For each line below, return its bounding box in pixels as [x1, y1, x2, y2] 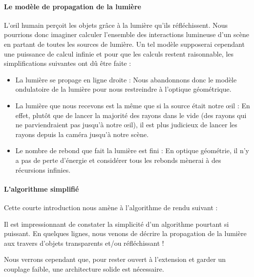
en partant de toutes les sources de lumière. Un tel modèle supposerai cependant [4, 39, 245, 49]
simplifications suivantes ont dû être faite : [4, 58, 131, 68]
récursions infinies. [15, 164, 71, 175]
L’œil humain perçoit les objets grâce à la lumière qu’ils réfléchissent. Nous [4, 20, 228, 30]
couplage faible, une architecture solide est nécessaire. [4, 263, 164, 274]
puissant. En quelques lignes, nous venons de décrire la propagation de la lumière [4, 228, 247, 238]
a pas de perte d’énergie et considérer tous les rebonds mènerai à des [15, 155, 221, 165]
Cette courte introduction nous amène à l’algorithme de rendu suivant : [4, 202, 218, 212]
